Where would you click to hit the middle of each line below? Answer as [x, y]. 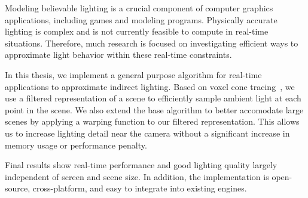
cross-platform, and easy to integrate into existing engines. [140, 188]
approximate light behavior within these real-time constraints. [118, 55]
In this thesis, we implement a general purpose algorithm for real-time [133, 74]
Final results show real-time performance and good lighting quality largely [141, 165]
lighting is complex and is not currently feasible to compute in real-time [137, 31]
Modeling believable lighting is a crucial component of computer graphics [139, 8]
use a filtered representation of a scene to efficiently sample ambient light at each [153, 98]
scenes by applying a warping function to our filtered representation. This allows [152, 121]
